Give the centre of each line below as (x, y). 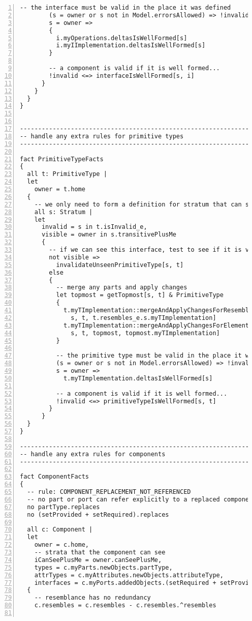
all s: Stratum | (64, 212)
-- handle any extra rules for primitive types (102, 136)
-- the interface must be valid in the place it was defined (125, 8)
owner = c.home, (62, 545)
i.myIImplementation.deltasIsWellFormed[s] (131, 46)
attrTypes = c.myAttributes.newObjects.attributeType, (129, 575)
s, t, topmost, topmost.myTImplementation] (145, 333)
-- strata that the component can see (100, 552)
